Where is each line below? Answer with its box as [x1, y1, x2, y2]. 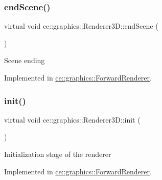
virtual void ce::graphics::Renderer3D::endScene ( [4, 21, 158, 31]
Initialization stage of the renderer [4, 149, 111, 159]
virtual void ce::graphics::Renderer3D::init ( [4, 114, 141, 125]
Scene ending [4, 55, 45, 66]
